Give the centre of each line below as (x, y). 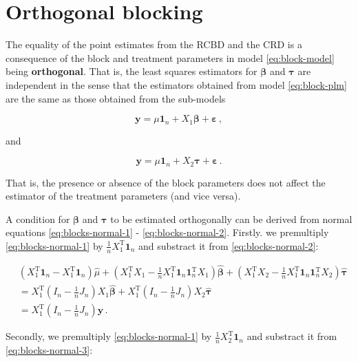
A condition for (38, 219)
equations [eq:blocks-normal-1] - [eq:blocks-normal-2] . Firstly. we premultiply (167, 232)
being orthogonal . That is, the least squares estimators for (131, 71)
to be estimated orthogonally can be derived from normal (231, 219)
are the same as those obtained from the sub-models (116, 98)
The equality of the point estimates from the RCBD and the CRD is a (154, 44)
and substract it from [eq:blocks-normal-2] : (229, 245)
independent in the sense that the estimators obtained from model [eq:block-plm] (176, 84)
